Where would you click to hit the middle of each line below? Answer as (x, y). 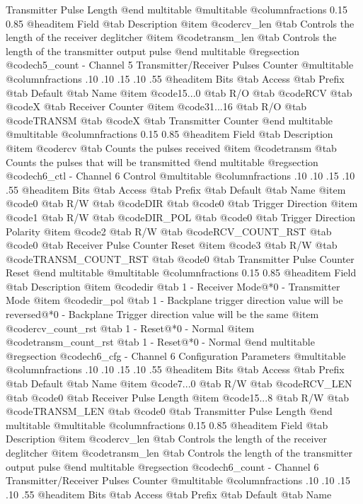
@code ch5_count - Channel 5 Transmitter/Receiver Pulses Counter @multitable (180, 65)
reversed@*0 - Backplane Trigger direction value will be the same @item (162, 314)
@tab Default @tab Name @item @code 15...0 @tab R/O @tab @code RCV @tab (179, 92)
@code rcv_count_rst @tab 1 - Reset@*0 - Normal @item (130, 328)
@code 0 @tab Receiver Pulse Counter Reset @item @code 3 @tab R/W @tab (172, 245)
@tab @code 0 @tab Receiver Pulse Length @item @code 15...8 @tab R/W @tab (178, 397)
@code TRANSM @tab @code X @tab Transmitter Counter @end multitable (169, 120)
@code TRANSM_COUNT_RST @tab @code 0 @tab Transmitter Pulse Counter (180, 258)
